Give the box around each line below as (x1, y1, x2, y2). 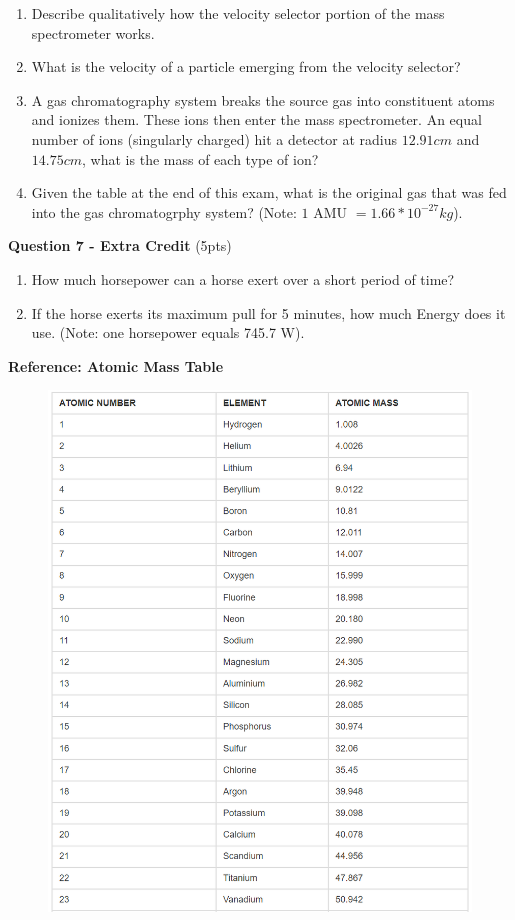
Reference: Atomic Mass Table (8, 355, 224, 376)
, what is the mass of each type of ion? (82, 148, 319, 169)
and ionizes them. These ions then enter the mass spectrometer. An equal (31, 109, 482, 130)
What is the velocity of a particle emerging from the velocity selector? (31, 56, 461, 77)
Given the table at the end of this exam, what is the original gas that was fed (31, 182, 507, 203)
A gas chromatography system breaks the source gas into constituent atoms (31, 89, 495, 110)
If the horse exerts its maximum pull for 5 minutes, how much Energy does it (31, 302, 506, 323)
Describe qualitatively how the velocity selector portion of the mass (31, 3, 445, 23)
